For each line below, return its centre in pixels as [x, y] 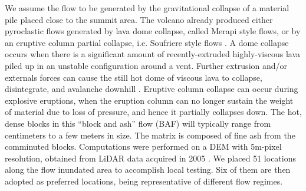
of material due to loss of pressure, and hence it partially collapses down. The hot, [153, 112]
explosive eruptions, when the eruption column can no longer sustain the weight [149, 100]
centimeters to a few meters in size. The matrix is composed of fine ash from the [150, 135]
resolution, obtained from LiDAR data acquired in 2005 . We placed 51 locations [150, 158]
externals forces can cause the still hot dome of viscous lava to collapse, [134, 77]
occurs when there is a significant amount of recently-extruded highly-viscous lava [153, 54]
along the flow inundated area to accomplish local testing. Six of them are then [148, 169]
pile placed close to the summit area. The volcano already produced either [139, 19]
